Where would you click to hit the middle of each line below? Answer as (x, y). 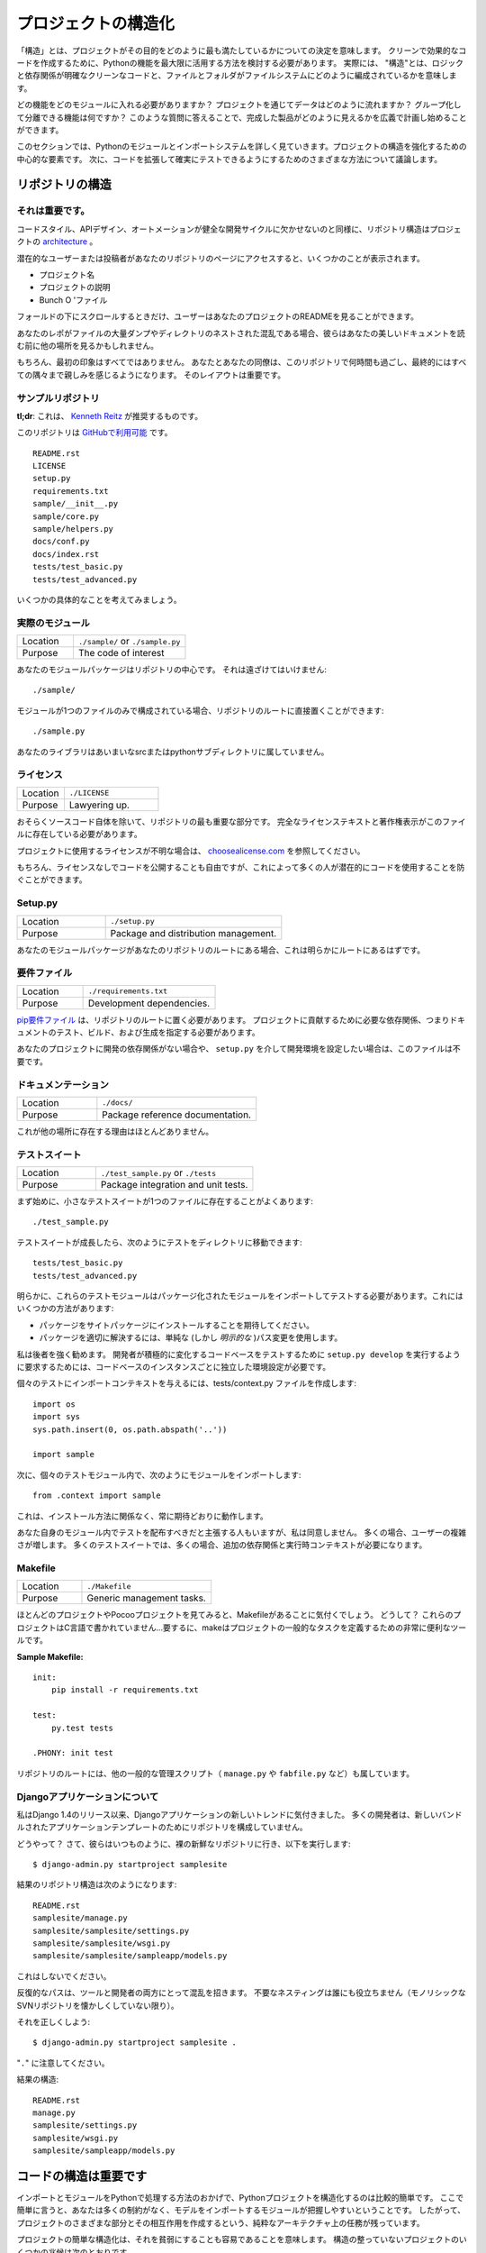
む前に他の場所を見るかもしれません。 (88, 345)
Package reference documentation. (177, 1115)
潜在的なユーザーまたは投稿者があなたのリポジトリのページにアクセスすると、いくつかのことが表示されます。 (220, 258)
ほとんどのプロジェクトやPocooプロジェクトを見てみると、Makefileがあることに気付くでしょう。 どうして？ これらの (235, 1615)
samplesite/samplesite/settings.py (111, 1930)
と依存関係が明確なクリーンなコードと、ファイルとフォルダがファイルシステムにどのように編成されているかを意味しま (237, 76)
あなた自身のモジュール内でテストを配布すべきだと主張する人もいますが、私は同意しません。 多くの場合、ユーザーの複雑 (242, 1532)
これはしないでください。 (64, 1976)
